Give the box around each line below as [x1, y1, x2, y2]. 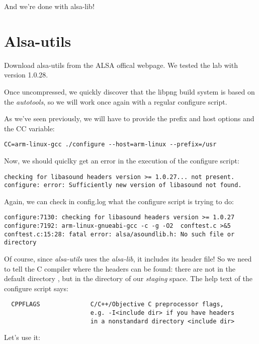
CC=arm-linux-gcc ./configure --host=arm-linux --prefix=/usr [4, 141, 217, 148]
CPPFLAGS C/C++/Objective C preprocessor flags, [11, 301, 224, 308]
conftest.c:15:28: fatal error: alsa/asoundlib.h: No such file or [4, 230, 235, 238]
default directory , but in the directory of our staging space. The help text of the [4, 273, 252, 284]
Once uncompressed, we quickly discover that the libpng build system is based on [4, 86, 255, 97]
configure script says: [4, 283, 68, 293]
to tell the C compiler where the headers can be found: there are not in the [4, 263, 235, 274]
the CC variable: [4, 123, 55, 133]
